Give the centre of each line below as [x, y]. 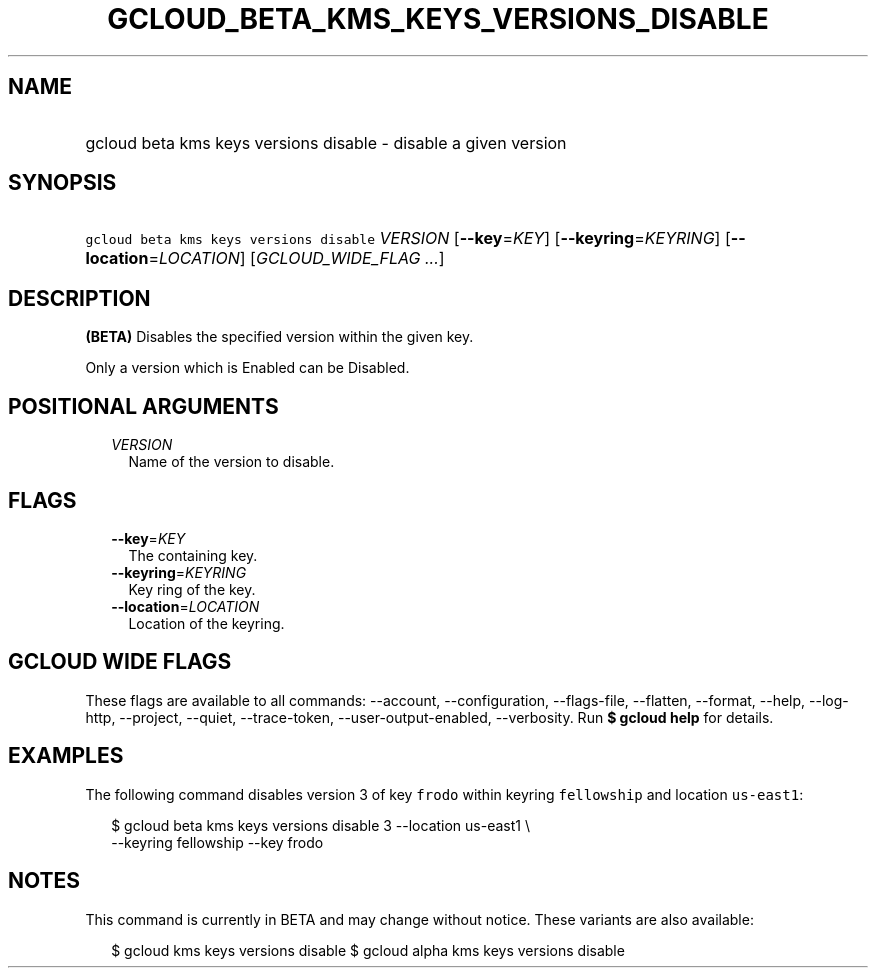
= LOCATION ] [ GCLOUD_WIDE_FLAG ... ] [296, 258]
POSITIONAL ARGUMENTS [143, 406]
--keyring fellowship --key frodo [217, 842]
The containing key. [193, 555]
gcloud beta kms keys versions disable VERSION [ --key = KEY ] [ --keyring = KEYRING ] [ [408, 238]
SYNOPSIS [62, 183]
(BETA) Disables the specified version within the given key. [279, 337]
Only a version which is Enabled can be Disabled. [247, 368]
